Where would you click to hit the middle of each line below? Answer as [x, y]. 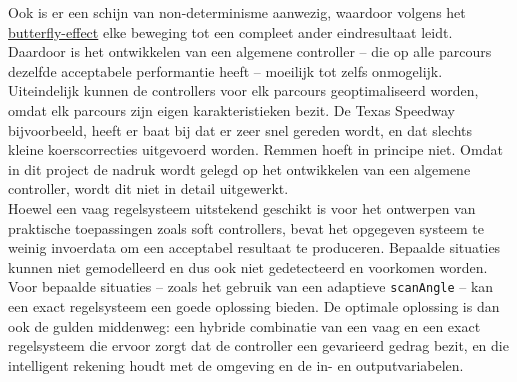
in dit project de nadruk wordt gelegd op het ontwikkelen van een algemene [239, 168]
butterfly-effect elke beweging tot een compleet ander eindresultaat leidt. [230, 31]
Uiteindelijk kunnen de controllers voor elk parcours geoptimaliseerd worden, [243, 90]
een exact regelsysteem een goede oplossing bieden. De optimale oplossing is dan [254, 305]
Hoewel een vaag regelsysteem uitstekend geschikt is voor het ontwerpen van [242, 207]
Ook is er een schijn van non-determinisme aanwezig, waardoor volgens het [237, 12]
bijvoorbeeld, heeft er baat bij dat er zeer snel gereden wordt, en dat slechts [240, 129]
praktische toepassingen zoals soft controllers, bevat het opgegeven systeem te [246, 227]
